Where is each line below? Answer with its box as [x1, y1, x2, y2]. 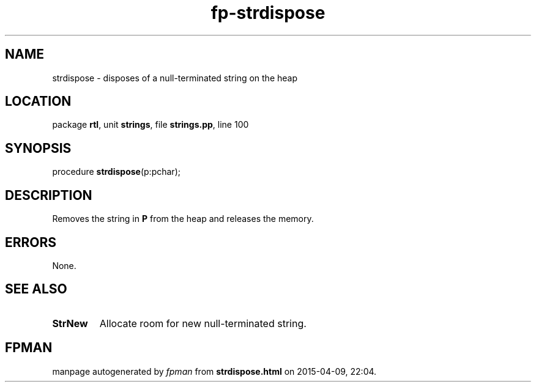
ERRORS [5, 234, 57, 250]
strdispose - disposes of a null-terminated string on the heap [52, 72, 297, 83]
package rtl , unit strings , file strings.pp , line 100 [52, 119, 249, 130]
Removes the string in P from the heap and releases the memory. [52, 213, 314, 224]
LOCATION [5, 94, 72, 109]
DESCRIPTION [5, 187, 92, 203]
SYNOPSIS [5, 140, 72, 156]
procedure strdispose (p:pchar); [52, 166, 181, 177]
